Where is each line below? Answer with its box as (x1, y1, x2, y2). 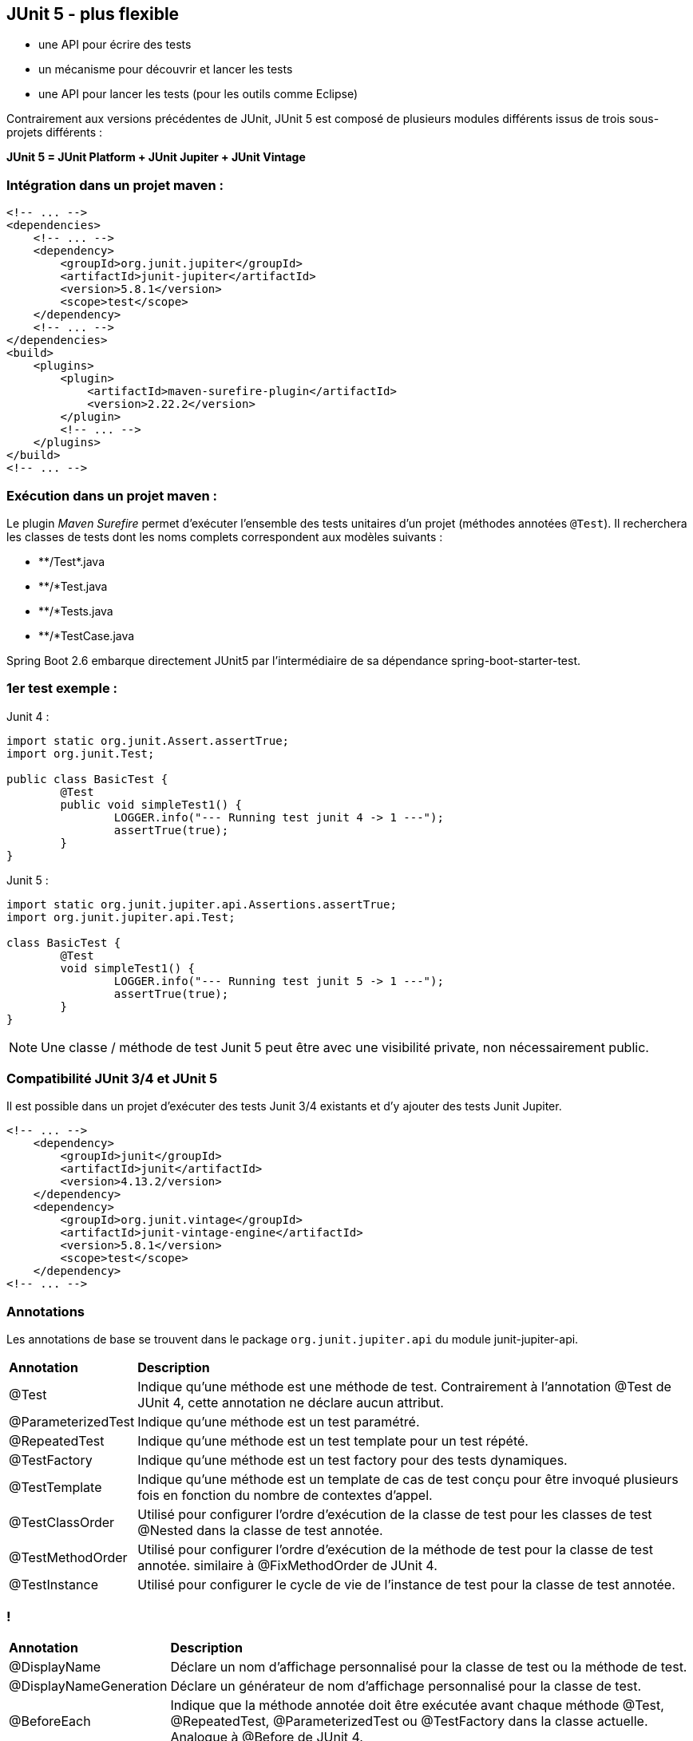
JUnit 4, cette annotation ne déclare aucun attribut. (137, 1395, 444, 1411)
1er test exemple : (6, 680, 118, 697)
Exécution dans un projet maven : (6, 487, 218, 504)
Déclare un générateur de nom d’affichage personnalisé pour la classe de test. (170, 1677, 642, 1694)
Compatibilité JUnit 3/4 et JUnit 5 (6, 1070, 218, 1087)
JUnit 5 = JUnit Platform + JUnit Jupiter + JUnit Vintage (6, 150, 306, 164)
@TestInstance (9, 1577, 98, 1593)
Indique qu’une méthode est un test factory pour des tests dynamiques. (137, 1452, 568, 1469)
